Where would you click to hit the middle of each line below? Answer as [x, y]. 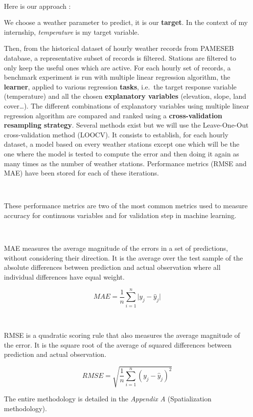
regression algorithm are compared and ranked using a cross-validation [113, 115]
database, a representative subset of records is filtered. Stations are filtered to [120, 57]
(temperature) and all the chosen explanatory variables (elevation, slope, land [125, 96]
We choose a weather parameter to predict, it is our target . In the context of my [126, 22]
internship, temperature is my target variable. [72, 32]
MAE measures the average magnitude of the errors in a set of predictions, [116, 248]
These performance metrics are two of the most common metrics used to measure [126, 206]
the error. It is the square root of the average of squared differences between [118, 344]
